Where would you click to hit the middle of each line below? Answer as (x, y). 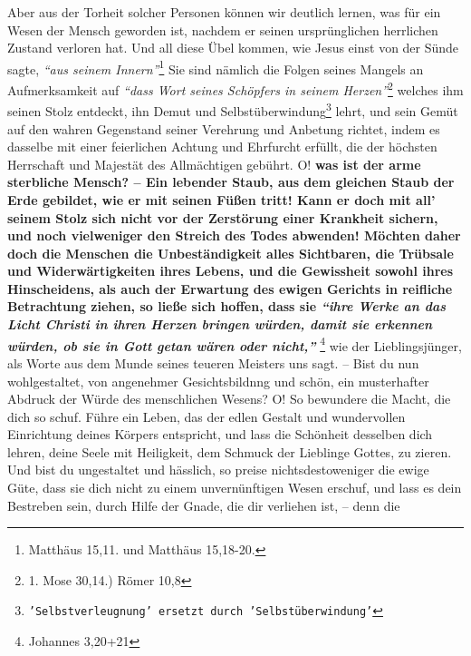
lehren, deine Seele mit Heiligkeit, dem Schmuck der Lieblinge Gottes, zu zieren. (230, 451)
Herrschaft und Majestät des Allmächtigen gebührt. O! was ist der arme (214, 164)
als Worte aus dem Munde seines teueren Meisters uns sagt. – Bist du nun (213, 362)
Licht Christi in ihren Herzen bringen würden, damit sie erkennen (220, 324)
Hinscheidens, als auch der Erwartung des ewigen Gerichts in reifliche (230, 288)
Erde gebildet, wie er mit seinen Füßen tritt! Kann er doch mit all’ (221, 199)
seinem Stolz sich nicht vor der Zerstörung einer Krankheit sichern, (223, 217)
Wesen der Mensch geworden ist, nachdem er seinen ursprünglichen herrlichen (223, 29)
